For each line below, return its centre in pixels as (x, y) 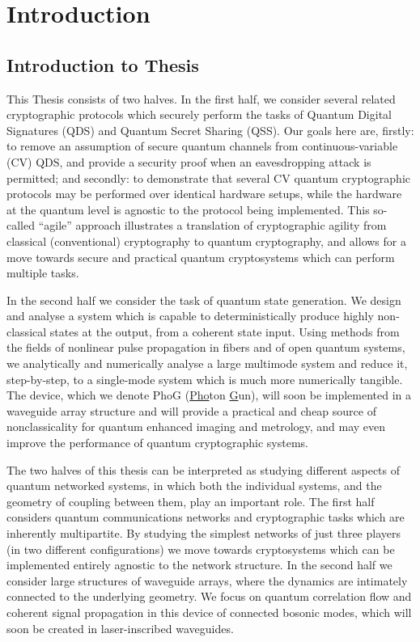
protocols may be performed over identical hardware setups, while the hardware (204, 194)
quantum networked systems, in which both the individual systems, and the (194, 486)
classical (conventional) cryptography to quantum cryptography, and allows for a (206, 241)
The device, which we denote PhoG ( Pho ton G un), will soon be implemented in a (209, 395)
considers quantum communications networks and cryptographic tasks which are (206, 517)
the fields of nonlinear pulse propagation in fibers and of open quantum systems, (206, 347)
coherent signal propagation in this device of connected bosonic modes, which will (209, 612)
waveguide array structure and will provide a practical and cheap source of (191, 410)
